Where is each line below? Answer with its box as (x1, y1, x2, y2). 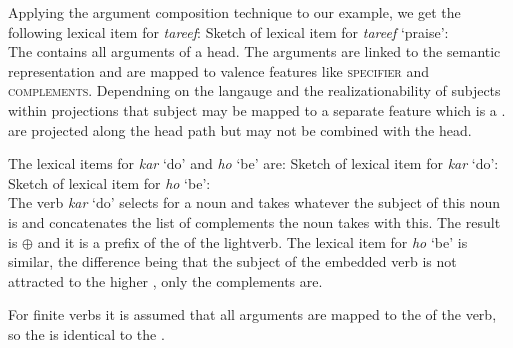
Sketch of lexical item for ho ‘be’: (8, 172, 211, 193)
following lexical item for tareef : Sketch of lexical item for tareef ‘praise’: (8, 21, 449, 42)
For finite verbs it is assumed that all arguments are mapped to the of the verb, (8, 304, 497, 325)
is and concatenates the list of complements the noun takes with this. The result (8, 211, 501, 232)
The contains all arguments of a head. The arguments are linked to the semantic (8, 41, 501, 62)
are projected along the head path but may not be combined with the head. (8, 119, 472, 140)
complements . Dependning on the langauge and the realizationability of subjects (8, 80, 501, 101)
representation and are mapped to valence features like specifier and (8, 60, 429, 81)
